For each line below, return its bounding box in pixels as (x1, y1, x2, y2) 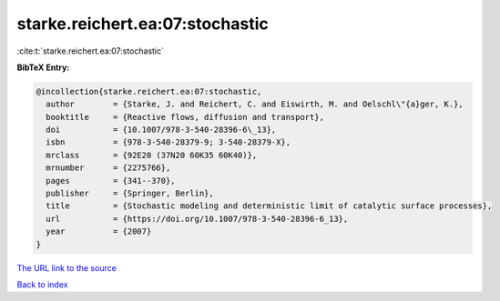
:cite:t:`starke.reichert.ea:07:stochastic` (16, 45, 164, 56)
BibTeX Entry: (16, 62, 70, 73)
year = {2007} (46, 226, 152, 236)
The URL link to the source (16, 262, 117, 273)
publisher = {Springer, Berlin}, (46, 188, 214, 199)
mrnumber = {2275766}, (46, 163, 171, 173)
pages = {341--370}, (46, 176, 177, 186)
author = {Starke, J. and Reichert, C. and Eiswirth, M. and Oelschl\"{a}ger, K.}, (46, 99, 464, 109)
